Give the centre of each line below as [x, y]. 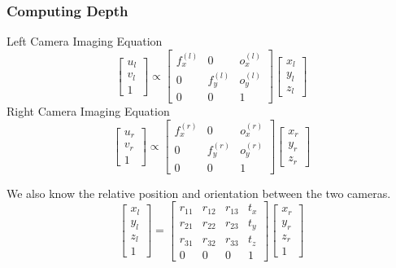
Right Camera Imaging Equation [88, 111]
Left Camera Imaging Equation [85, 41]
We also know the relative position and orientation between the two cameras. [199, 193]
